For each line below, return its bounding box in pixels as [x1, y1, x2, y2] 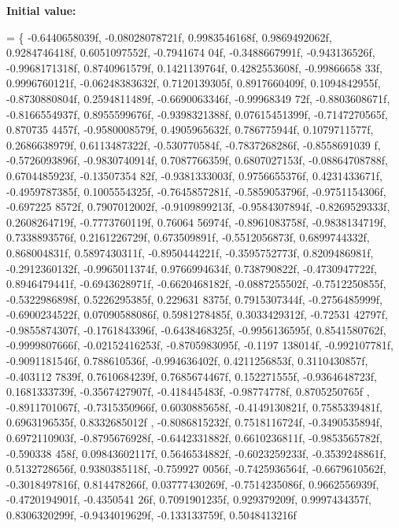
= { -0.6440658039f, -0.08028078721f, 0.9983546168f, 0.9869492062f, [6, 28, 332, 45]
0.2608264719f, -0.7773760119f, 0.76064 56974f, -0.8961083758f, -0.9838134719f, [6, 213, 386, 230]
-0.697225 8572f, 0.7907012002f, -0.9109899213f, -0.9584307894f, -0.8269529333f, [6, 198, 390, 215]
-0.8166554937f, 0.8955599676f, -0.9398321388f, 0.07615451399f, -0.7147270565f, [6, 105, 388, 122]
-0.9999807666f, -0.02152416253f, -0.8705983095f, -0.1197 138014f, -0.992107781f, [6, 337, 393, 353]
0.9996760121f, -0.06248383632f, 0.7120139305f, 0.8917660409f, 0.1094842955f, [6, 75, 381, 91]
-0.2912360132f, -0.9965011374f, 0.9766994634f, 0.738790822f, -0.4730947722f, [6, 260, 377, 276]
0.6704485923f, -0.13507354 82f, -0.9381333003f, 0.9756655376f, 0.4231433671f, [6, 167, 382, 183]
